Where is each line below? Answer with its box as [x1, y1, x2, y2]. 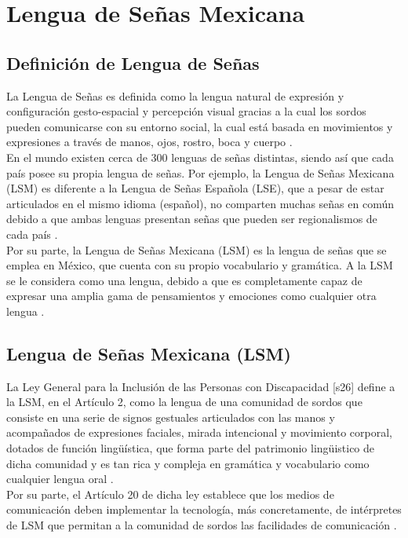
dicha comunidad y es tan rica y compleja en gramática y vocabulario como [6, 455, 370, 471]
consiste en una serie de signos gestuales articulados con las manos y [6, 408, 335, 425]
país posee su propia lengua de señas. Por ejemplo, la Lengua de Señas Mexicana [6, 164, 395, 181]
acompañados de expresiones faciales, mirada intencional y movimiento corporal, [6, 424, 393, 441]
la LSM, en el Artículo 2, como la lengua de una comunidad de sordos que [6, 393, 362, 410]
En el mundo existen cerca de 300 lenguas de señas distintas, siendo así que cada [6, 148, 394, 165]
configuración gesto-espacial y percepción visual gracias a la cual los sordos [6, 103, 366, 119]
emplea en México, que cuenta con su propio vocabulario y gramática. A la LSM [6, 257, 393, 273]
